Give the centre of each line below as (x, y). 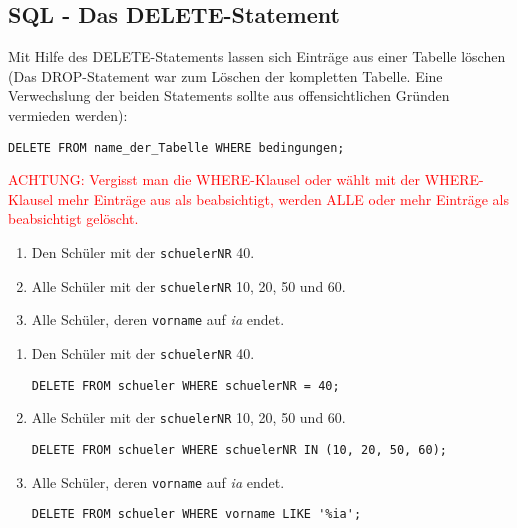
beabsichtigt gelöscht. (73, 218)
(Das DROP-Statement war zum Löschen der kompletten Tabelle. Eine (225, 75)
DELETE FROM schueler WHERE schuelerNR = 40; (185, 385)
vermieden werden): (68, 114)
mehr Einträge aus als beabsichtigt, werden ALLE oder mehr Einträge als (283, 198)
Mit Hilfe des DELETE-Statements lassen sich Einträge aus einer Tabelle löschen (257, 56)
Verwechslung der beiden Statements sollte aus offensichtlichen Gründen (229, 95)
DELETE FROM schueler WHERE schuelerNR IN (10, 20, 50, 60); (239, 449)
